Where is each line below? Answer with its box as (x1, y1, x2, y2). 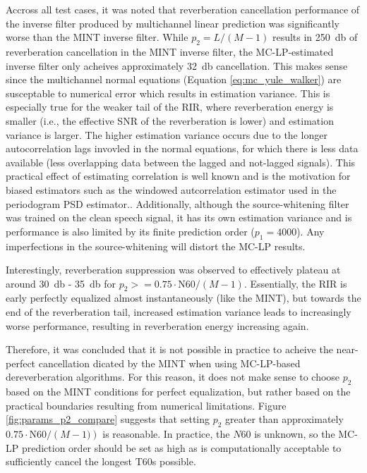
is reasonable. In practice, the (102, 426, 230, 441)
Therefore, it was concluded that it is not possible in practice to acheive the (6, 342, 333, 357)
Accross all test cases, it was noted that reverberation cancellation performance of (6, 2, 360, 16)
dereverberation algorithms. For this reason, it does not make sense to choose (6, 369, 340, 384)
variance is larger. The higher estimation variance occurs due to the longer (6, 127, 327, 142)
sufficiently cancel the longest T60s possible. (6, 454, 196, 469)
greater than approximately (225, 412, 344, 426)
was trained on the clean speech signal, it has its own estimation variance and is (6, 210, 352, 225)
